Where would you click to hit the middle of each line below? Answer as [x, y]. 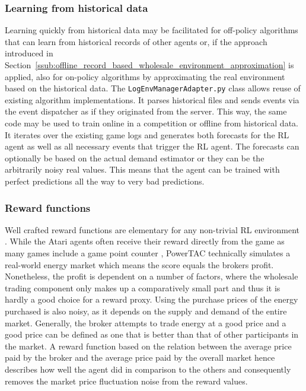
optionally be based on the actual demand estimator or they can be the [135, 158]
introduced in [29, 53]
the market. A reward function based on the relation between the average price [148, 346]
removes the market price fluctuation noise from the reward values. [126, 381]
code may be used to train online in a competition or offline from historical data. [152, 123]
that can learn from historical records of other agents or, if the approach [136, 41]
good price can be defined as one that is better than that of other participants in [152, 334]
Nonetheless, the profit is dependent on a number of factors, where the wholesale [152, 276]
